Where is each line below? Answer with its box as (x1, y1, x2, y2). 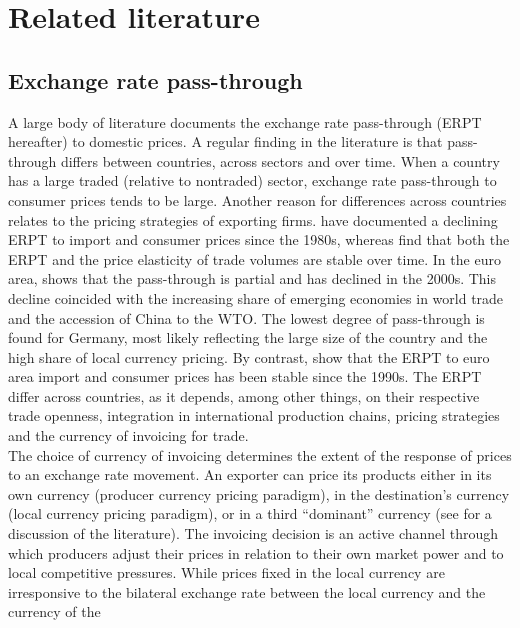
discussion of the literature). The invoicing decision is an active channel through (8, 523, 499, 544)
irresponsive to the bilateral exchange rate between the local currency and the (8, 581, 486, 602)
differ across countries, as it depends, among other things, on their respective (8, 385, 480, 406)
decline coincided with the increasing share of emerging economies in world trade (8, 287, 504, 308)
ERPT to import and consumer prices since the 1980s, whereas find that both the (8, 229, 510, 250)
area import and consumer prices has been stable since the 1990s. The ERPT (8, 366, 482, 387)
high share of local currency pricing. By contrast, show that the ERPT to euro (8, 346, 490, 367)
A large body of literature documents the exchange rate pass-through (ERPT (8, 111, 482, 132)
